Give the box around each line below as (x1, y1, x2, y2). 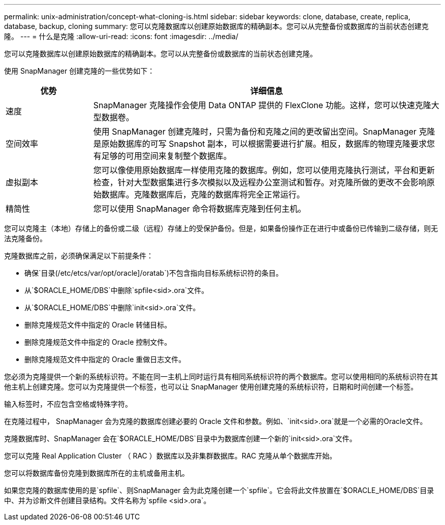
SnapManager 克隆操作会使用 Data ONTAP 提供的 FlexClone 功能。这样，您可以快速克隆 (93, 100, 431, 110)
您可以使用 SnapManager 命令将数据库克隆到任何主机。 (93, 204, 306, 214)
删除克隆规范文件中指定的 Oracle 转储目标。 (24, 320, 172, 329)
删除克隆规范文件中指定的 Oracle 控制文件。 (24, 338, 172, 346)
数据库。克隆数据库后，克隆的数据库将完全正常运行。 (101, 189, 305, 200)
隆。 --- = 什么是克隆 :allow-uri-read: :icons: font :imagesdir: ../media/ (4, 32, 239, 41)
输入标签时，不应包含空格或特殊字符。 (4, 400, 132, 408)
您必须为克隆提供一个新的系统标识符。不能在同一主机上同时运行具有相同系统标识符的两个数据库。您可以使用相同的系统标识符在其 (4, 372, 438, 381)
